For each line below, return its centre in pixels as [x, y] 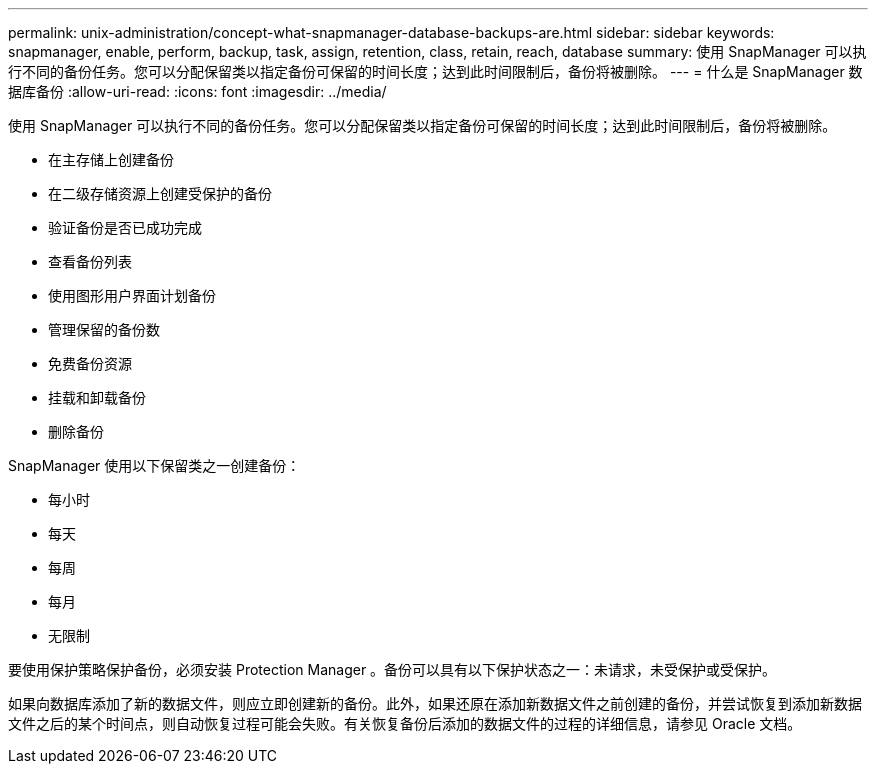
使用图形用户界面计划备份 [132, 295]
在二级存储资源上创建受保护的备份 [160, 193]
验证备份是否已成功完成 [125, 227]
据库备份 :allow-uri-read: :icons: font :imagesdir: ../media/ [197, 91]
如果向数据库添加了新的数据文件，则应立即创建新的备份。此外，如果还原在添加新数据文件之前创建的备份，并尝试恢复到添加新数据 [435, 703]
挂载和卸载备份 [97, 397]
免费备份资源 [90, 363]
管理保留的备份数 [104, 329]
